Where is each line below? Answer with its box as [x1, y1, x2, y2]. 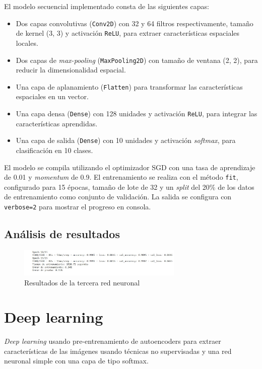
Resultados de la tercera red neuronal [24, 277, 140, 287]
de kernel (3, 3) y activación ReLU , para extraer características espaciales [16, 28, 240, 38]
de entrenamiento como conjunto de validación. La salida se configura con [4, 191, 232, 202]
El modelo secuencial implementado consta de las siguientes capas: [4, 1, 209, 11]
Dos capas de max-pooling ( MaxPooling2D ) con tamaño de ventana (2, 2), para [16, 54, 258, 65]
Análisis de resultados [4, 226, 120, 241]
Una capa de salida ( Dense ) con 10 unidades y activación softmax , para [16, 135, 236, 145]
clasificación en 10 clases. [16, 144, 93, 155]
